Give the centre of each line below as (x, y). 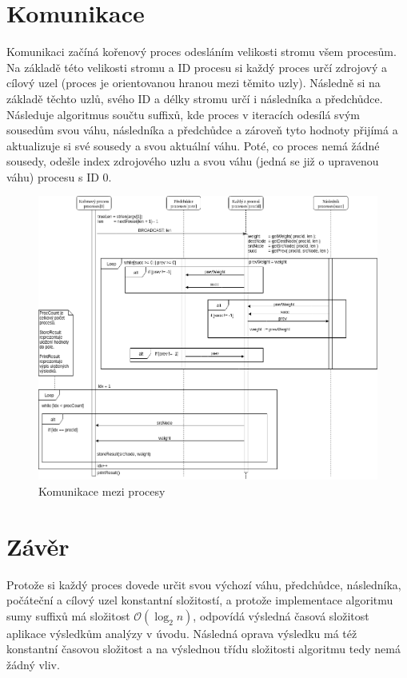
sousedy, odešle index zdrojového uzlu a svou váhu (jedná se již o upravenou (193, 161)
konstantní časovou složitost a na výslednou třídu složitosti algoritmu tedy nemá (203, 649)
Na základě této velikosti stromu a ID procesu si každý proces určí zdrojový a (197, 67)
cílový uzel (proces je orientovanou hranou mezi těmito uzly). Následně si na (194, 83)
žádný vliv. (33, 664)
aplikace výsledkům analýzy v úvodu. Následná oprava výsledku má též (182, 633)
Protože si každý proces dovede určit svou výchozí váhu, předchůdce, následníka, (204, 584)
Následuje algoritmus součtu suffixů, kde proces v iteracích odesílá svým (184, 114)
